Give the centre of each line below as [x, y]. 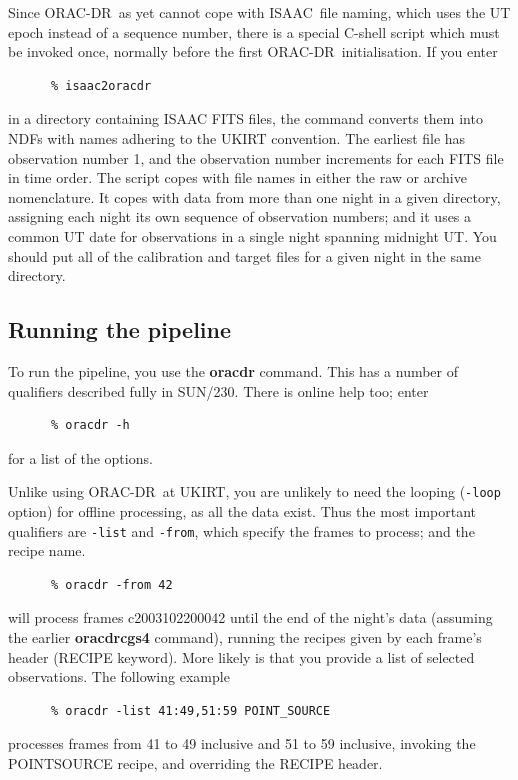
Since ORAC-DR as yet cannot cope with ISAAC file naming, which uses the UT [259, 12]
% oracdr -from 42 [111, 584]
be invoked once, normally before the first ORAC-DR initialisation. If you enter [253, 51]
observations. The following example [119, 676]
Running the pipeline [120, 329]
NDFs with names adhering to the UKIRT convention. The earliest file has [237, 137]
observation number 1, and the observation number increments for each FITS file [256, 157]
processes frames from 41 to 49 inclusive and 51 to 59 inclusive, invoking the [242, 743]
